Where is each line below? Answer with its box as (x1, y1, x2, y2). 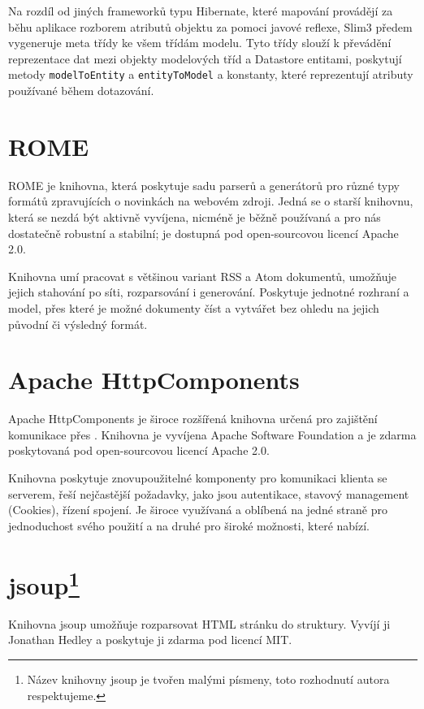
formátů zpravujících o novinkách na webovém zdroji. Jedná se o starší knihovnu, (8, 192, 413, 210)
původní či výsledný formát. (8, 315, 148, 332)
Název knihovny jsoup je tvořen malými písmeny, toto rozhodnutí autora (27, 671, 390, 688)
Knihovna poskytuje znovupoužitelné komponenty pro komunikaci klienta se (8, 469, 387, 486)
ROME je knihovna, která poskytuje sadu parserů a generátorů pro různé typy (8, 176, 400, 193)
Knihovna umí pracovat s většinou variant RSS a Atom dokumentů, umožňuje (8, 267, 397, 284)
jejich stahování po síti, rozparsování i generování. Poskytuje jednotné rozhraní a (8, 283, 409, 300)
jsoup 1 (8, 564, 80, 601)
